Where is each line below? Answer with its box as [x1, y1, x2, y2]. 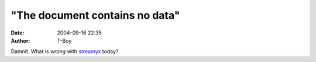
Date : [11, 29, 25, 36]
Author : [11, 37, 30, 44]
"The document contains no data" [11, 9, 180, 22]
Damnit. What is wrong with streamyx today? [11, 48, 119, 55]
